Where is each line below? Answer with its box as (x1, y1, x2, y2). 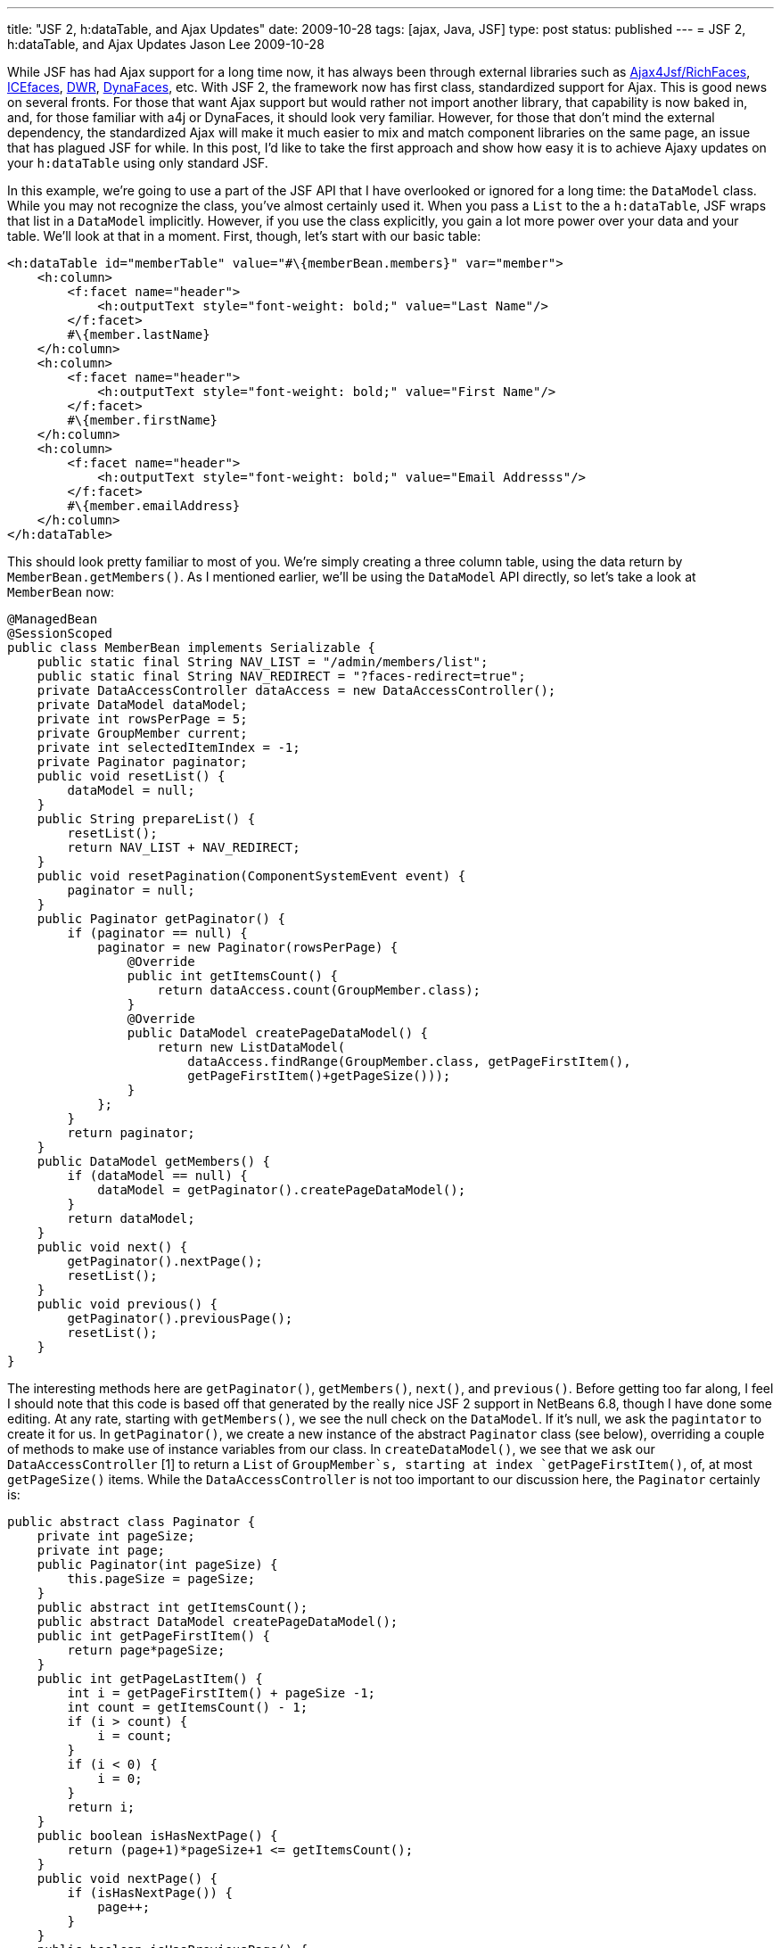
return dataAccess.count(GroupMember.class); (157, 983, 481, 997)
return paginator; (67, 1126, 195, 1140)
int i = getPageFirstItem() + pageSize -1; (67, 1686, 376, 1700)
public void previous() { (37, 1297, 218, 1311)
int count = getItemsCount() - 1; (67, 1700, 308, 1714)
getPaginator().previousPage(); (67, 1311, 293, 1325)
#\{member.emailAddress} (67, 499, 241, 513)
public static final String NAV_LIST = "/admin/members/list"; (37, 655, 489, 669)
